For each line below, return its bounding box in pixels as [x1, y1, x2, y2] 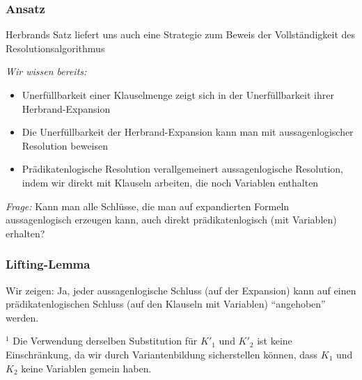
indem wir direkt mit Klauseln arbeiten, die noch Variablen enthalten [22, 175, 319, 189]
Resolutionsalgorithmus [6, 40, 105, 55]
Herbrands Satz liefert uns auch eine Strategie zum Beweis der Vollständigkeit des [6, 27, 356, 42]
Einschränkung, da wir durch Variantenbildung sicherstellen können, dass [6, 347, 318, 361]
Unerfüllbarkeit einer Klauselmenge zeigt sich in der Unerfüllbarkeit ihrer [22, 88, 334, 102]
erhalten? [6, 225, 45, 240]
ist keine [257, 333, 292, 348]
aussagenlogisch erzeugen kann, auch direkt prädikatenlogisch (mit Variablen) [6, 212, 337, 227]
